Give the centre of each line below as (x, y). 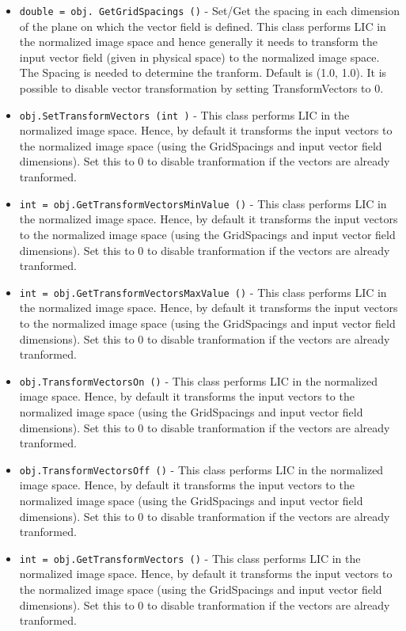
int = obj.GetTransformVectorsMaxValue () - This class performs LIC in (203, 292)
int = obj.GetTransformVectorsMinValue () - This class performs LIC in (203, 203)
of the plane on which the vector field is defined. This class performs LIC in (203, 26)
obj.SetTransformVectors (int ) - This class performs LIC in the (184, 114)
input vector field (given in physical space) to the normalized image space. (199, 57)
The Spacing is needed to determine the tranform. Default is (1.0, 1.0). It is (203, 72)
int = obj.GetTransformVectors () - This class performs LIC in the (190, 558)
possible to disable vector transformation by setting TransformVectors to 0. (201, 88)
